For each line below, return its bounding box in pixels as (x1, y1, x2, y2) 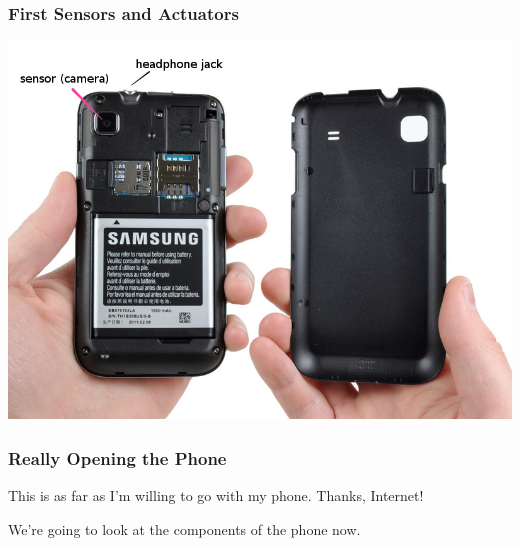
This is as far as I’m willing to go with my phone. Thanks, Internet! (8, 485, 424, 506)
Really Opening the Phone (8, 445, 227, 470)
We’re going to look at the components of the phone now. (8, 518, 361, 539)
